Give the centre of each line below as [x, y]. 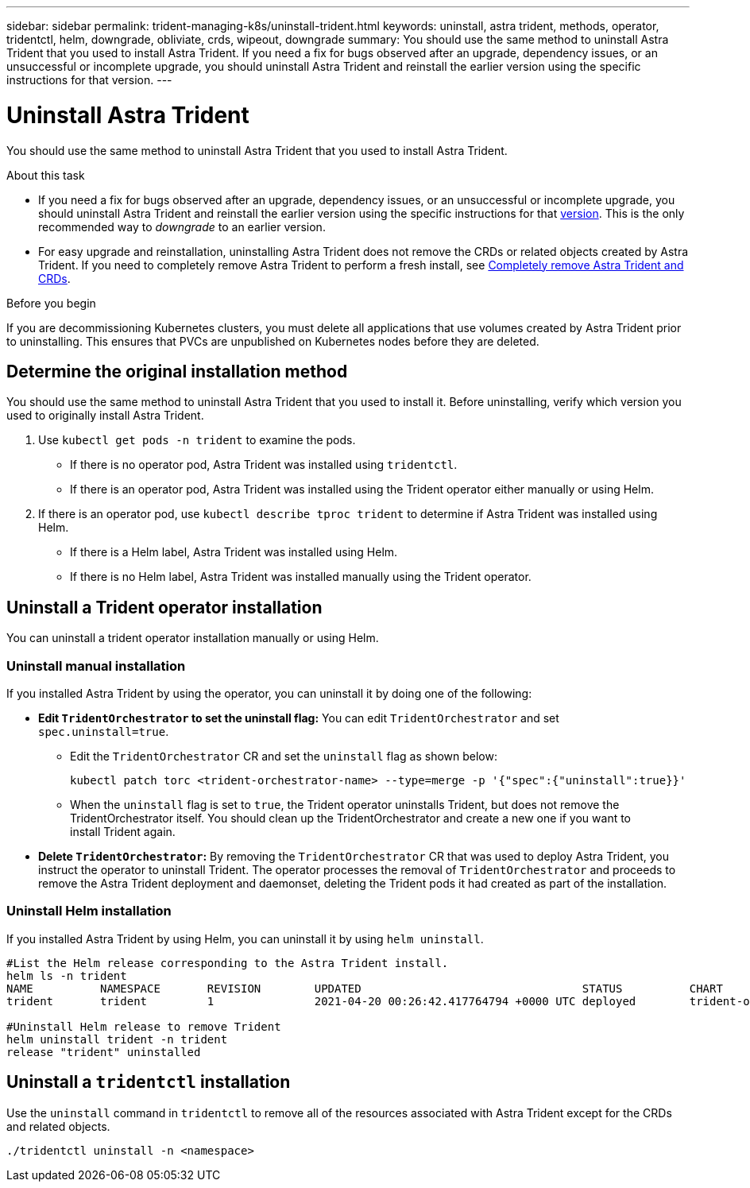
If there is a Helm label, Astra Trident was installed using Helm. [234, 552]
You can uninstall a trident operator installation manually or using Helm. [193, 638]
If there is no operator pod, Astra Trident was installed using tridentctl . [264, 465]
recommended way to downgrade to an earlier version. [182, 226]
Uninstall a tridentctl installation [149, 1082]
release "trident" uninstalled [104, 1052]
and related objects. [58, 1126]
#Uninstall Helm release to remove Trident [144, 1026]
